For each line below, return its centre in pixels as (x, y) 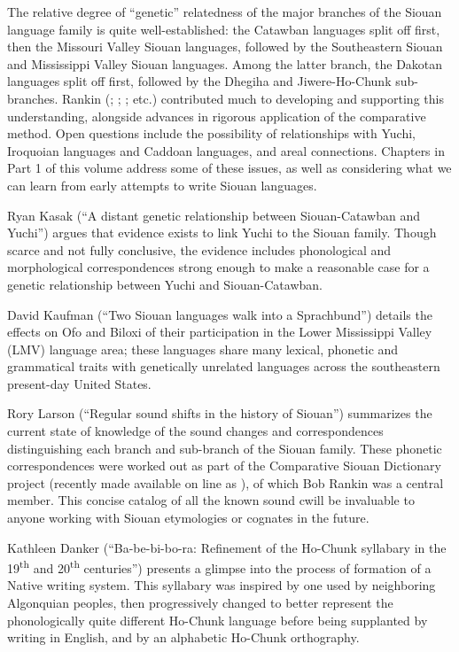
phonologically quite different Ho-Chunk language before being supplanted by (218, 620)
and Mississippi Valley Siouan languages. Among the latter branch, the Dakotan (225, 63)
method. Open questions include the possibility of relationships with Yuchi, (212, 133)
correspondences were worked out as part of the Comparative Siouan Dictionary (224, 466)
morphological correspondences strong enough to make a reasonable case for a (218, 267)
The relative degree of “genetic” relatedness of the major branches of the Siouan (225, 12)
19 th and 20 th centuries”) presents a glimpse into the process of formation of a (219, 567)
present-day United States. (79, 383)
